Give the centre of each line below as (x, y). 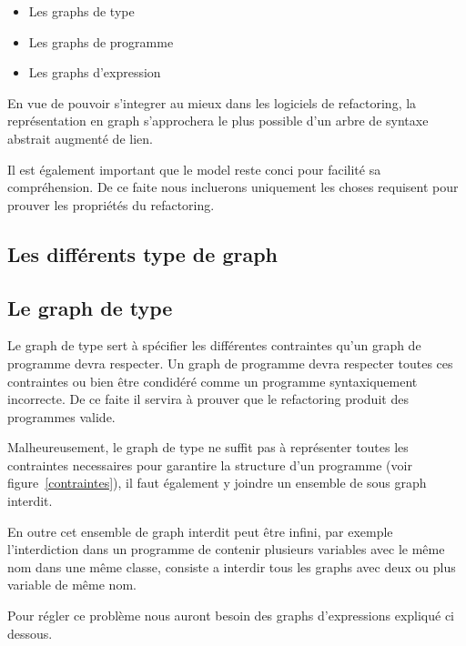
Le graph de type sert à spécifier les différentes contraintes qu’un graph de (214, 345)
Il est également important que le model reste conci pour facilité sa (194, 169)
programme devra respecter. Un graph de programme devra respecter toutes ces (230, 363)
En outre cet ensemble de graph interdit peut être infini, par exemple (200, 531)
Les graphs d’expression (95, 72)
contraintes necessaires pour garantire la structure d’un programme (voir (210, 464)
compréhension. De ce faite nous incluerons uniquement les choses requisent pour (233, 187)
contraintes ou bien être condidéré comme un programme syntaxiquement (213, 381)
